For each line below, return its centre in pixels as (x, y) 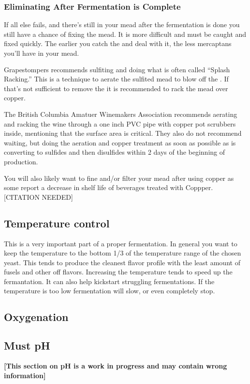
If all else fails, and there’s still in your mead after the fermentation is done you (122, 24)
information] (25, 375)
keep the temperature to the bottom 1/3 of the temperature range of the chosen (123, 253)
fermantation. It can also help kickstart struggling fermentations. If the (109, 281)
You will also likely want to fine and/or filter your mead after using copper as (119, 178)
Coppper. (199, 187)
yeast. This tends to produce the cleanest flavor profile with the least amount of (122, 262)
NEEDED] (57, 197)
